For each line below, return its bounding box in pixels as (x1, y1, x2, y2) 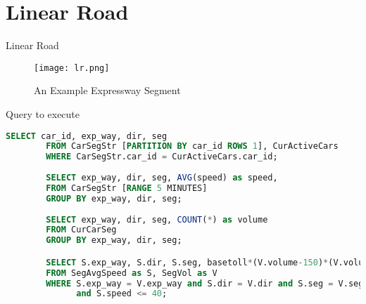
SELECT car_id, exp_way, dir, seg (6, 131, 168, 141)
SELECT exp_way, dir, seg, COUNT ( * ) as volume (46, 214, 268, 225)
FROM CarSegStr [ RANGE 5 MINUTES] (46, 183, 208, 193)
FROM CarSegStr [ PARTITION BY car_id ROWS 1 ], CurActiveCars (46, 141, 339, 152)
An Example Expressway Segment (34, 83, 181, 98)
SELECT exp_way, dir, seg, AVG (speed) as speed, (46, 173, 278, 183)
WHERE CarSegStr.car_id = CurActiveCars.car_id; (46, 152, 278, 162)
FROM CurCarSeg (46, 225, 117, 235)
